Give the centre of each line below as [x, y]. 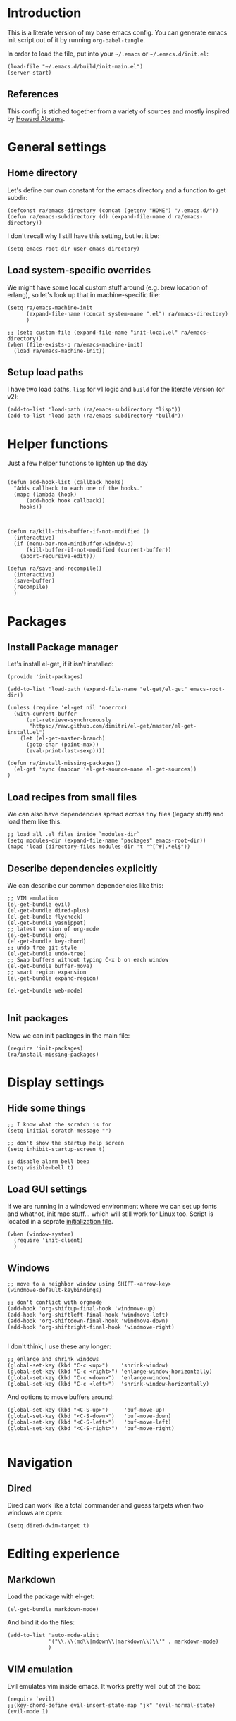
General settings [57, 147]
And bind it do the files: [41, 1622]
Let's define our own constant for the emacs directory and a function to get [117, 190]
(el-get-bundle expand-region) [53, 978]
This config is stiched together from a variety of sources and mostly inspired [118, 111]
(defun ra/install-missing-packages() [64, 763]
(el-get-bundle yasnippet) [47, 923]
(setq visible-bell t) [41, 1167]
